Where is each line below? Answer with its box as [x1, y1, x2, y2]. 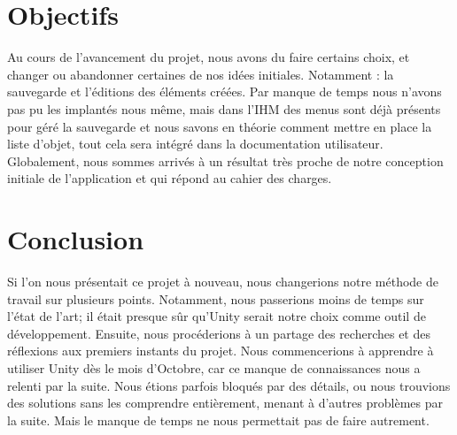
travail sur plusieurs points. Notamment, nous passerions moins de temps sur [7, 289, 424, 308]
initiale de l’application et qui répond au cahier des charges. [7, 169, 332, 187]
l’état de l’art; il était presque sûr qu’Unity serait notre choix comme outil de [7, 307, 426, 325]
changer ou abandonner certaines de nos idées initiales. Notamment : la [7, 65, 394, 83]
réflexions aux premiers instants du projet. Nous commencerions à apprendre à [7, 341, 434, 360]
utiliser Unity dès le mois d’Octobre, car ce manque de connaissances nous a [7, 358, 421, 377]
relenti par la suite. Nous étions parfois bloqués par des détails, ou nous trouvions [7, 376, 451, 394]
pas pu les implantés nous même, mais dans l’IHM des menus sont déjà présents [7, 99, 441, 118]
